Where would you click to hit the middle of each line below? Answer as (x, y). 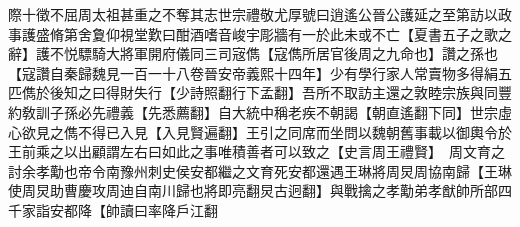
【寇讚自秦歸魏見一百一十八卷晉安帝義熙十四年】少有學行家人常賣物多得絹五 (260, 72)
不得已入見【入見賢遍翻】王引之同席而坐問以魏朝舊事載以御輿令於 (294, 131)
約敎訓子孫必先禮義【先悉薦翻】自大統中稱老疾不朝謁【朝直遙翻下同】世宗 (253, 111)
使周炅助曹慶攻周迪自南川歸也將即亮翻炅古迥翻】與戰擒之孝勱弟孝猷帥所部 (253, 190)
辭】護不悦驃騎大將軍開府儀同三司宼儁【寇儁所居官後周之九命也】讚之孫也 (253, 53)
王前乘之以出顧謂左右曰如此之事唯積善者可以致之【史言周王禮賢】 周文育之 (256, 151)
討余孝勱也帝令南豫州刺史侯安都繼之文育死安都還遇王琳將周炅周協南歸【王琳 (260, 170)
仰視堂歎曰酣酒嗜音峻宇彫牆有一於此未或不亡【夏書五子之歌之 (308, 33)
